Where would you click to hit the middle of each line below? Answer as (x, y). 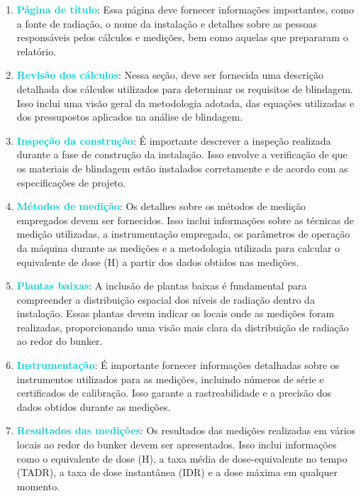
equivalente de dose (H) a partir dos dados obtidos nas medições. (158, 261)
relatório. (37, 51)
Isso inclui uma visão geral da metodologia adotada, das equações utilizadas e (185, 103)
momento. (38, 486)
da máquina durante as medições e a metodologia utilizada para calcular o (178, 247)
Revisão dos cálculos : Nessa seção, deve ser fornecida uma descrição (170, 75)
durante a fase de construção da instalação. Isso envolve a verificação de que (182, 154)
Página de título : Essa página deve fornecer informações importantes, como (185, 9)
